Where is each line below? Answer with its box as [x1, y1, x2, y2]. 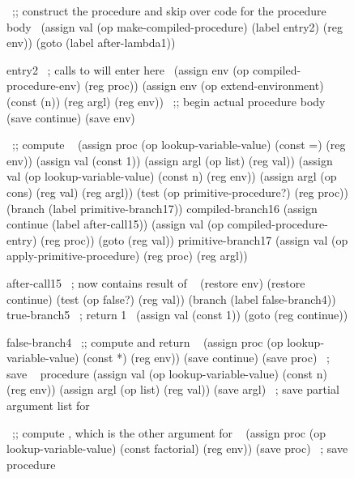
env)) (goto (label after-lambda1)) [6, 34, 176, 51]
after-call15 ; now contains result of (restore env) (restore [6, 274, 305, 291]
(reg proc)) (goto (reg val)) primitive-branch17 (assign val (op [41, 231, 348, 248]
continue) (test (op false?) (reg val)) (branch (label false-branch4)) [6, 290, 336, 307]
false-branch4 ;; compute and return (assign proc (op [6, 333, 284, 350]
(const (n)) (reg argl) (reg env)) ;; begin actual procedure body [6, 92, 326, 109]
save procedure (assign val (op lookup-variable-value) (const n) [6, 365, 327, 382]
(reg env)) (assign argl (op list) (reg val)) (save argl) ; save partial [6, 381, 339, 398]
